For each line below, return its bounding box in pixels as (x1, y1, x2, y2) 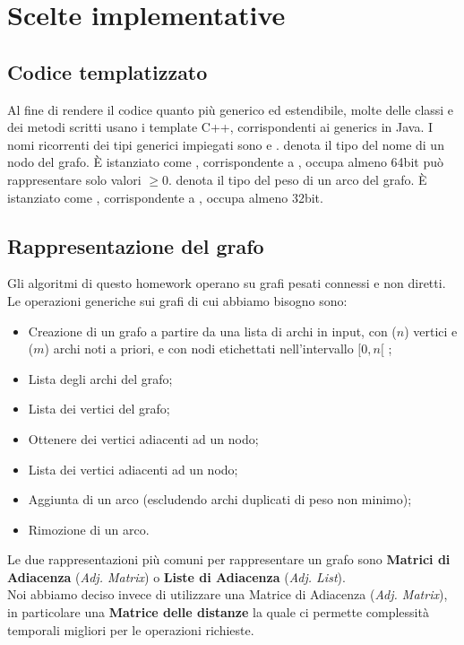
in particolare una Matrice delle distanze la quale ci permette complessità (7, 603, 429, 622)
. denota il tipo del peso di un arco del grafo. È (168, 170, 427, 188)
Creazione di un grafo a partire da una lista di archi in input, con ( (28, 321, 397, 340)
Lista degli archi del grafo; (28, 369, 173, 388)
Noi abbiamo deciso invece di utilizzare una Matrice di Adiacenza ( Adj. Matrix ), (7, 585, 448, 604)
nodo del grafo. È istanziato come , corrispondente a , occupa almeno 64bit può (7, 153, 443, 171)
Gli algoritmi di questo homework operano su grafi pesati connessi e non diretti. (7, 274, 446, 292)
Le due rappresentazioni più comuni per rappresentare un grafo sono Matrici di (7, 550, 451, 569)
